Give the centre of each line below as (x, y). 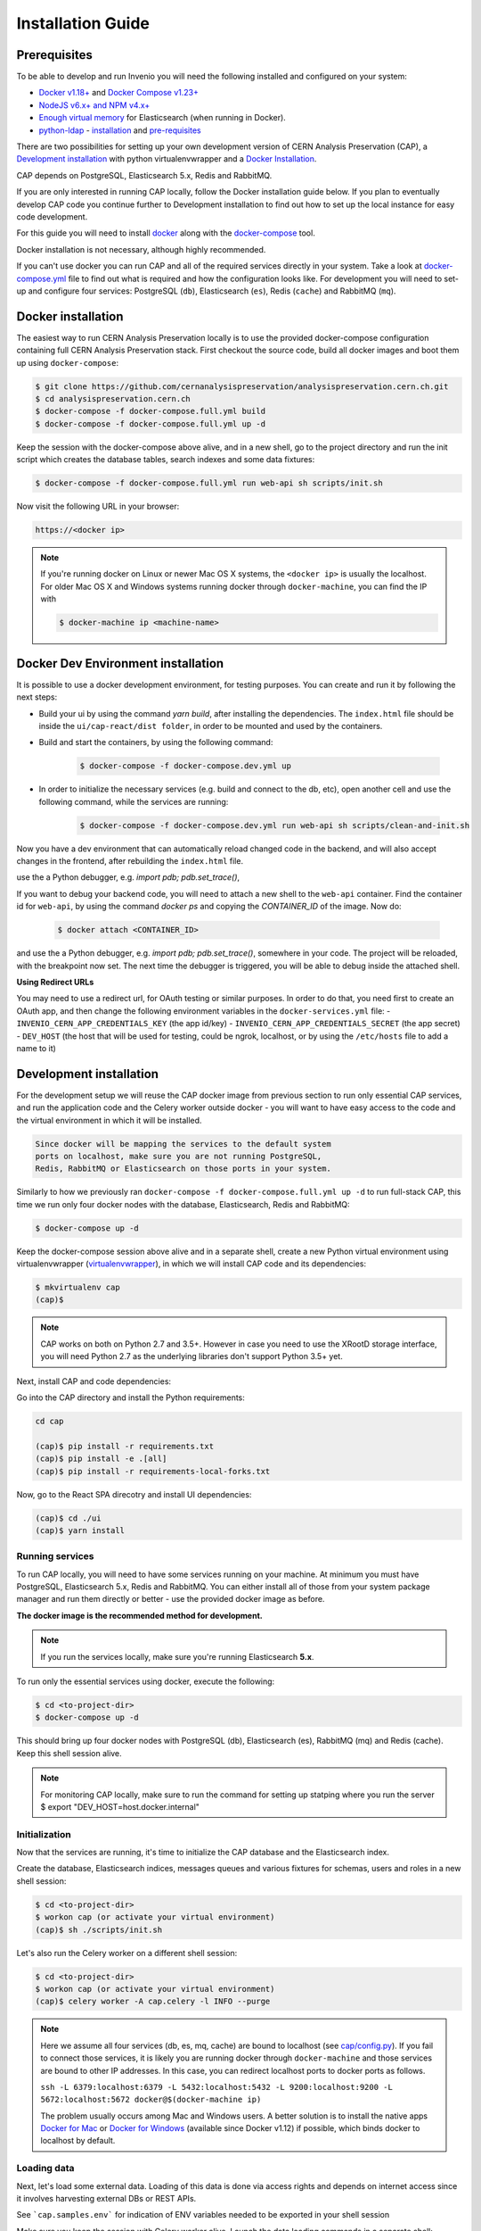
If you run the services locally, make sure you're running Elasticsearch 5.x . (177, 1656)
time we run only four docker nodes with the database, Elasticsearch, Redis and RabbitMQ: (183, 1204)
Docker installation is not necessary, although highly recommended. (141, 249)
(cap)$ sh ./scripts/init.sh (99, 1929)
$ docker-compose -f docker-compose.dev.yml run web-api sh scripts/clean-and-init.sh (275, 825)
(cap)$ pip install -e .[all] (101, 1459)
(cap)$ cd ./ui (68, 1518)
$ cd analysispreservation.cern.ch (113, 398)
